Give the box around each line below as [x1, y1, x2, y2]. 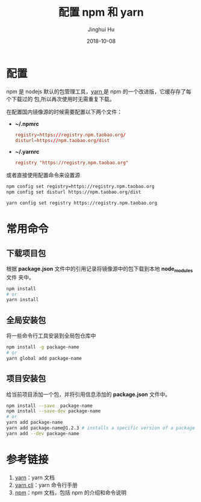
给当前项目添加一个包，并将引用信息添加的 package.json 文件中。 [6, 391, 171, 398]
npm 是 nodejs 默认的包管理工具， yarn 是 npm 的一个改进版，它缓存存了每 [6, 88, 191, 95]
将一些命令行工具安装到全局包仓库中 [6, 332, 96, 339]
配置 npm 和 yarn [58, 5, 144, 19]
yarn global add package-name [6, 355, 82, 361]
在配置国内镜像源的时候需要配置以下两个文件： [6, 108, 122, 115]
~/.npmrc [14, 120, 39, 127]
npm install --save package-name [6, 403, 93, 409]
